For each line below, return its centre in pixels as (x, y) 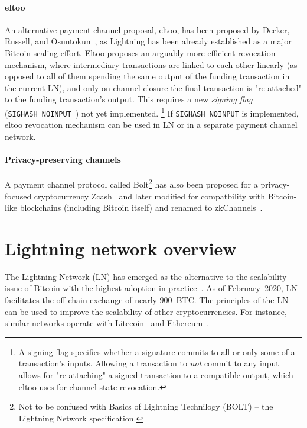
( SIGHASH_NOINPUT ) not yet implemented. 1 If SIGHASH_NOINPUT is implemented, (152, 112)
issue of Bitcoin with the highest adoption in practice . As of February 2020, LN (151, 288)
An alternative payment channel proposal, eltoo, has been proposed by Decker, (147, 29)
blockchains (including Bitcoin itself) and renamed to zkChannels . (141, 207)
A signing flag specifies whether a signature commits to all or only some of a (157, 351)
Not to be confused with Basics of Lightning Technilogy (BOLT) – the (146, 406)
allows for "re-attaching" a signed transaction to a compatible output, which (156, 374)
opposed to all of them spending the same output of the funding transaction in (147, 76)
